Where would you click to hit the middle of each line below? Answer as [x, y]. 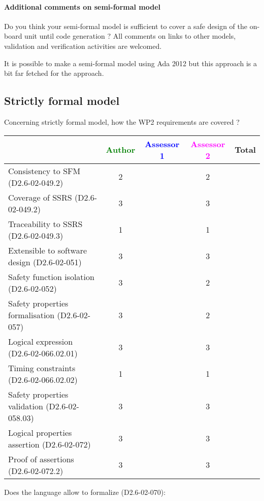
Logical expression [41, 341]
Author [121, 150]
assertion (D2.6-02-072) [49, 444]
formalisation [31, 315]
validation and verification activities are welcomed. [83, 46]
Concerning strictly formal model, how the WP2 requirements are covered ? [122, 121]
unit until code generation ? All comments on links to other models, [130, 36]
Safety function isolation [51, 276]
